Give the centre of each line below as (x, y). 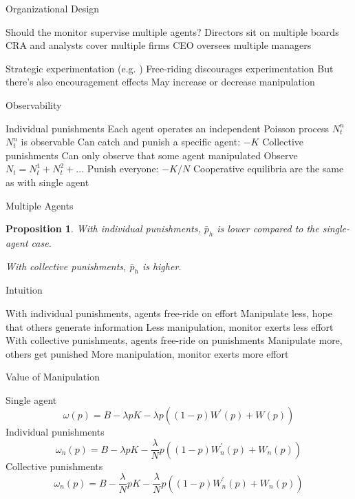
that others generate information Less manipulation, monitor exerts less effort (170, 326)
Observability (34, 104)
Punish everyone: (123, 169)
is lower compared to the (268, 228)
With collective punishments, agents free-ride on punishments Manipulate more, (174, 340)
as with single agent (47, 182)
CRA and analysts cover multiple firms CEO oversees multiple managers (159, 45)
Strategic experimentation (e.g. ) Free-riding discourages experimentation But (170, 68)
